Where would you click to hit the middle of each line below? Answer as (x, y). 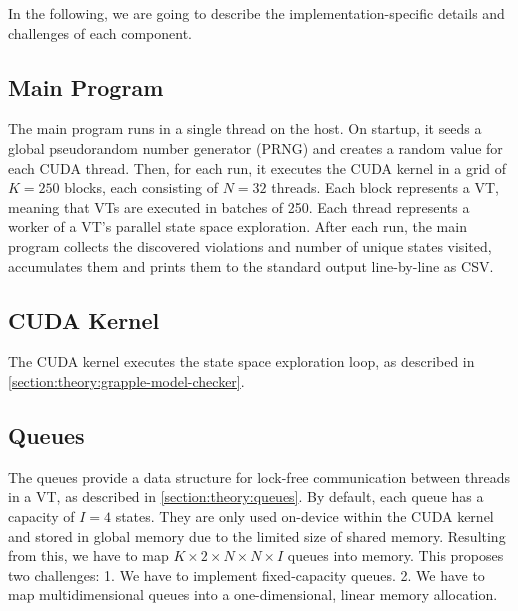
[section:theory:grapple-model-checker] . (126, 380)
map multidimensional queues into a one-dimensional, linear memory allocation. (253, 594)
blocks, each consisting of (141, 187)
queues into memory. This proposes (395, 555)
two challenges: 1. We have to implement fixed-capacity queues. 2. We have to (246, 574)
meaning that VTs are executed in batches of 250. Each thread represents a (239, 206)
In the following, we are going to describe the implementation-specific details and (256, 13)
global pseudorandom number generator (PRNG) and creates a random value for (255, 147)
